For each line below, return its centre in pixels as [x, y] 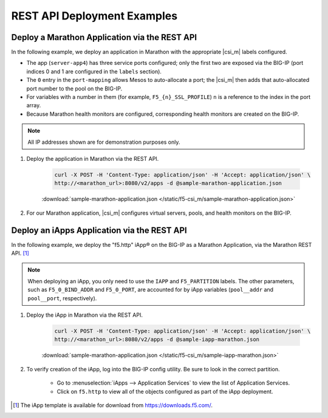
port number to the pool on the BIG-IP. [74, 89]
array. [34, 106]
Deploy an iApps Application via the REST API [99, 230]
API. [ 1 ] [20, 253]
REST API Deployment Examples [94, 16]
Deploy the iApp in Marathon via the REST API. [84, 315]
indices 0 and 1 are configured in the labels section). [94, 71]
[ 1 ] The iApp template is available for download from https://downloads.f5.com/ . [113, 405]
